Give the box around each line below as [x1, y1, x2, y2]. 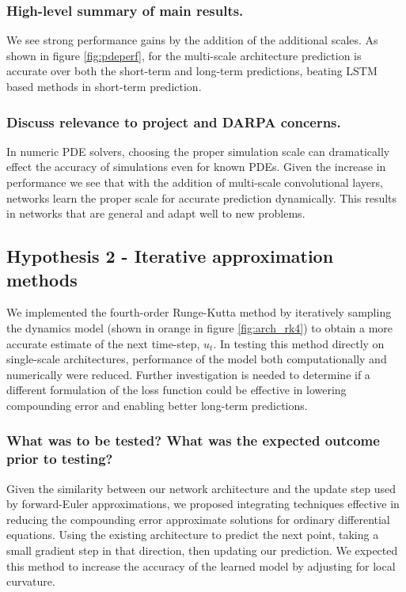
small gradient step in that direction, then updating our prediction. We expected [6, 542, 398, 559]
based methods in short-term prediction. [6, 78, 202, 94]
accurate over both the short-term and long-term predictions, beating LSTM [6, 63, 378, 79]
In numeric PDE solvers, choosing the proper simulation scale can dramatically [6, 142, 390, 159]
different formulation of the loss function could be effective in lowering [6, 381, 347, 398]
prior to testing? [6, 449, 113, 469]
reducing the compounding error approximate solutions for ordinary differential [6, 510, 390, 527]
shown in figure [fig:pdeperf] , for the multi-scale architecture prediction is [6, 47, 362, 63]
